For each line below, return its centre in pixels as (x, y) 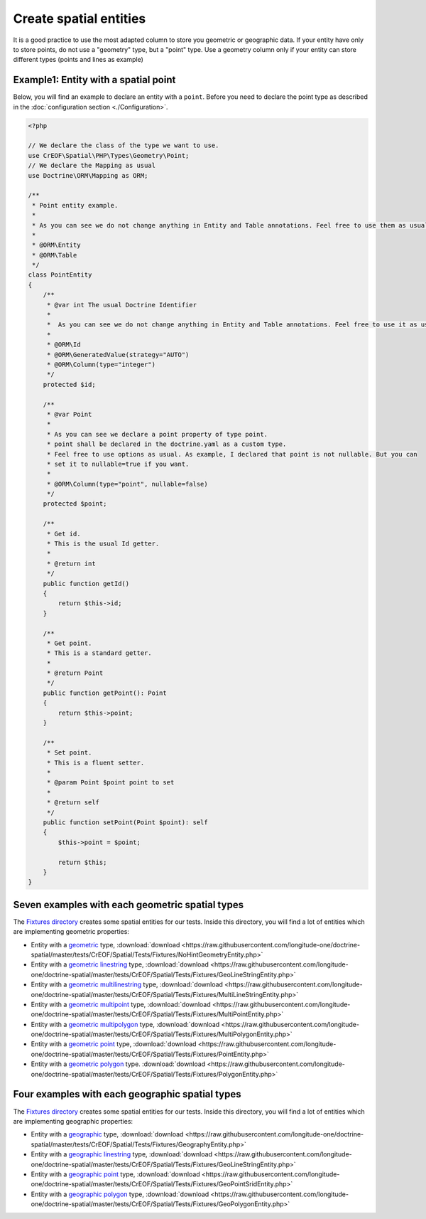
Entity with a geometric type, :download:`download (105, 944)
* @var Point (69, 414)
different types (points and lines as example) (78, 60)
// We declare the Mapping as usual (92, 166)
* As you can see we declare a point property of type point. (157, 434)
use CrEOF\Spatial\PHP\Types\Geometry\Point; (109, 155)
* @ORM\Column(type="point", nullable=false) (127, 484)
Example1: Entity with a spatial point (94, 80)
